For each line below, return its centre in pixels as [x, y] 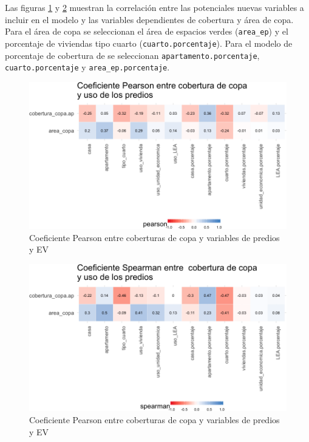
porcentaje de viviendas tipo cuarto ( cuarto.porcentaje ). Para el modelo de [149, 43]
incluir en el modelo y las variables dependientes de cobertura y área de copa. [149, 19]
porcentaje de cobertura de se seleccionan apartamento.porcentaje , [132, 55]
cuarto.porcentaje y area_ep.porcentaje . [87, 67]
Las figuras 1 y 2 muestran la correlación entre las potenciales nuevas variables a [154, 7]
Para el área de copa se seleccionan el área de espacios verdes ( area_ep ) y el [147, 31]
